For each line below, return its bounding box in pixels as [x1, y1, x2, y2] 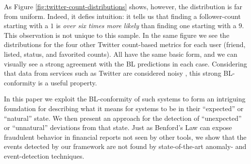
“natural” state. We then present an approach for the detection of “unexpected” [4, 113, 242, 123]
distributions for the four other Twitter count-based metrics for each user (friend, [4, 39, 246, 49]
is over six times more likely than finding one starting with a [56, 20, 236, 31]
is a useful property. [38, 77, 97, 87]
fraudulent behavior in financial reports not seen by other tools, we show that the [4, 131, 247, 142]
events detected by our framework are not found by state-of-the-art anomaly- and [4, 141, 247, 151]
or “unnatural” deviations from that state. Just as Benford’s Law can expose [4, 122, 232, 132]
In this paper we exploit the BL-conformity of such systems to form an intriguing [4, 94, 246, 104]
